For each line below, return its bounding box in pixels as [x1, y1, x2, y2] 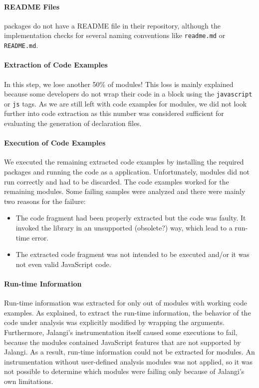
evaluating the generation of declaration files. [4, 118, 142, 128]
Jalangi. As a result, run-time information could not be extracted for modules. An [4, 346, 255, 357]
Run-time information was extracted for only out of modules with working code [4, 297, 248, 308]
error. [31, 232, 49, 242]
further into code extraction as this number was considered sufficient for [4, 108, 224, 118]
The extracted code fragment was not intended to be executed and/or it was [15, 249, 250, 259]
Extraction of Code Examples [4, 59, 108, 70]
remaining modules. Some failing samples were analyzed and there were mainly [4, 186, 246, 196]
